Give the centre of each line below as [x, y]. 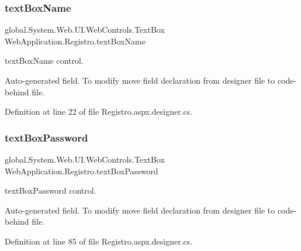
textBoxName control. [44, 61]
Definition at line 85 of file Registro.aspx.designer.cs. [99, 241]
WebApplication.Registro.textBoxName [75, 41]
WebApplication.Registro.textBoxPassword [82, 171]
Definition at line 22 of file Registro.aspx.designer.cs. [99, 111]
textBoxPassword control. [51, 190]
